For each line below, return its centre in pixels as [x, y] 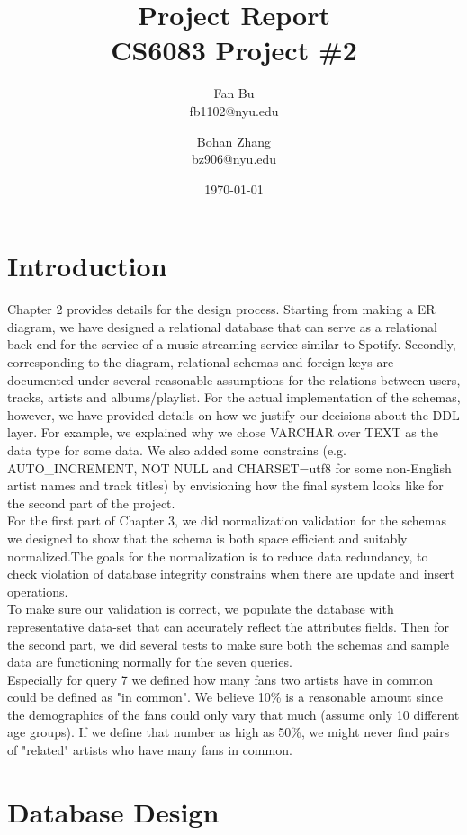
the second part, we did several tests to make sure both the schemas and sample [229, 644]
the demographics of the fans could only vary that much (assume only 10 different [233, 714]
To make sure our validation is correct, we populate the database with [201, 609]
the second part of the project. [91, 503]
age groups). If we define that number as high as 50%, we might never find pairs [229, 732]
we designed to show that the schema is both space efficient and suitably [207, 538]
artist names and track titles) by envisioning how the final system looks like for [225, 485]
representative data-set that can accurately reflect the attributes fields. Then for [228, 626]
